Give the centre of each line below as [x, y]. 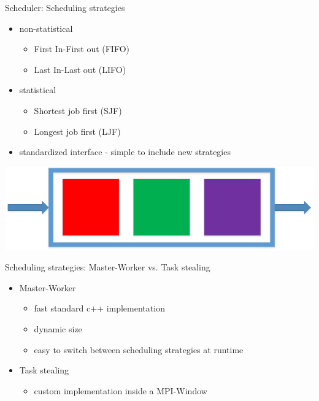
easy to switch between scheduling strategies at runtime [139, 349]
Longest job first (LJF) [77, 131]
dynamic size [58, 328]
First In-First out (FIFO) [82, 49]
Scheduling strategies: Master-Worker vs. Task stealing [108, 267]
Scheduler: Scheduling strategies [65, 7]
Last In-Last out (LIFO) [80, 69]
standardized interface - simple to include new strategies [125, 152]
